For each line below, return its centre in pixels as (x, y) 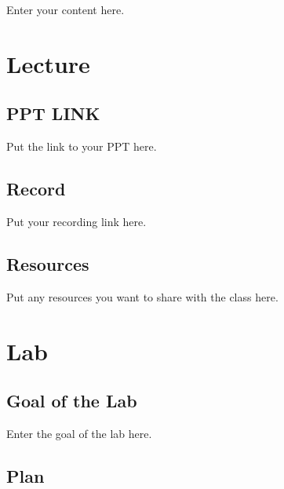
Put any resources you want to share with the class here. (142, 296)
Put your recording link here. (76, 221)
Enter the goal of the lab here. (79, 433)
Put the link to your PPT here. (82, 146)
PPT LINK (53, 113)
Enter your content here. (66, 9)
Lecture (48, 63)
